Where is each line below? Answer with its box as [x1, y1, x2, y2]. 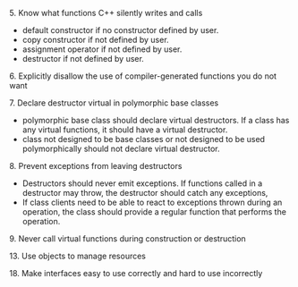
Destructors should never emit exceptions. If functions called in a [21, 178, 263, 189]
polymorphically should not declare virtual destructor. [21, 143, 220, 154]
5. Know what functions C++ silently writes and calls [9, 8, 203, 18]
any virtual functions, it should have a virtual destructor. [21, 124, 228, 135]
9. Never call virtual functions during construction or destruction [9, 233, 246, 244]
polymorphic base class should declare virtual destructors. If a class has [21, 115, 290, 125]
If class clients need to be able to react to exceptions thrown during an [21, 197, 283, 207]
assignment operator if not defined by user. [21, 44, 183, 55]
